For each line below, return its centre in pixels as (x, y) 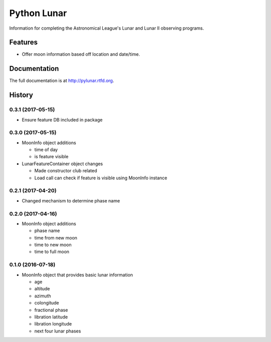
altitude (42, 289)
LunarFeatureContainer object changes (62, 164)
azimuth (43, 296)
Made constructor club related (66, 171)
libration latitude (51, 317)
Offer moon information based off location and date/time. (81, 54)
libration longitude (53, 324)
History (21, 95)
